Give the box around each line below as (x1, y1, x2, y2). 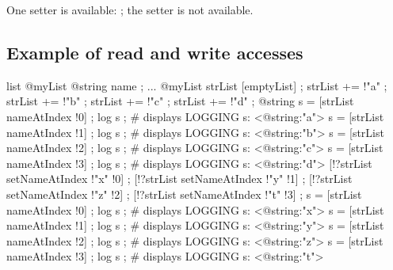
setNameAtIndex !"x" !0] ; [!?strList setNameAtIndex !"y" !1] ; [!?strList (6, 170, 353, 187)
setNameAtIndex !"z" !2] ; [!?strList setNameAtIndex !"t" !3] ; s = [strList (6, 185, 362, 202)
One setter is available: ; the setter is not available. (6, 2, 254, 17)
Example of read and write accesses (6, 40, 303, 64)
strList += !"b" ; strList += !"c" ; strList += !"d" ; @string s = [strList (6, 93, 354, 109)
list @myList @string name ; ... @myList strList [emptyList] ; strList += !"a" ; (6, 77, 387, 93)
